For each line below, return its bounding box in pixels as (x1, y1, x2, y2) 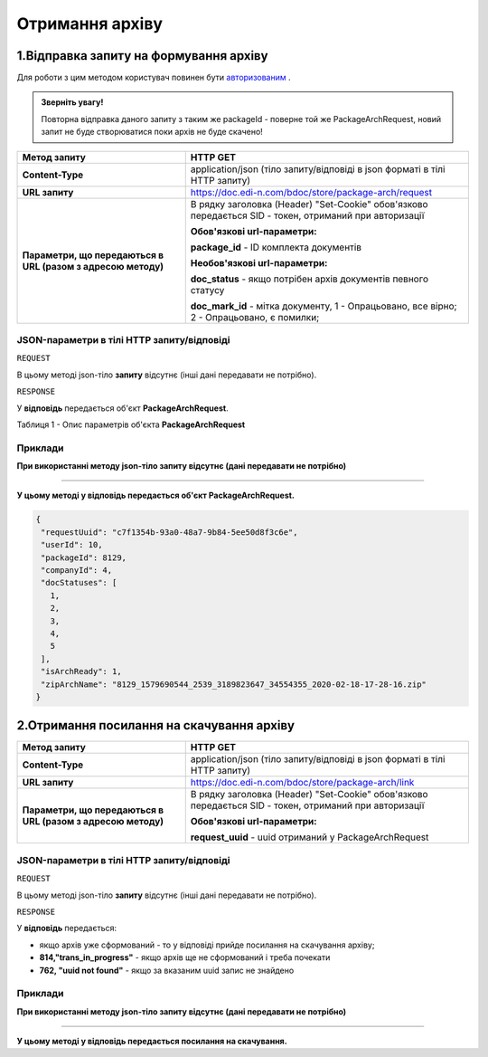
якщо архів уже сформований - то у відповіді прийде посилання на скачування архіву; (39, 939, 375, 950)
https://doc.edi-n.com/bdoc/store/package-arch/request (190, 186, 433, 198)
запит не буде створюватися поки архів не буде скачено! (41, 127, 264, 138)
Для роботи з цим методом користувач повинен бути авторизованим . (16, 72, 291, 83)
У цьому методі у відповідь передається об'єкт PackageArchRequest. (16, 490, 296, 501)
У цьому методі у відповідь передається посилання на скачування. (16, 1036, 288, 1047)
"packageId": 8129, (41, 552, 127, 563)
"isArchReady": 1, (41, 666, 122, 677)
